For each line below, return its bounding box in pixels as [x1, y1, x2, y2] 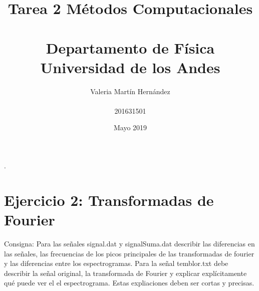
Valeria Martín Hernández [90, 86, 170, 96]
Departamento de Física [46, 37, 215, 58]
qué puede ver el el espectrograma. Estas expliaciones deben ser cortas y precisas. [4, 277, 254, 288]
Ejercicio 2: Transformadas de [4, 189, 214, 210]
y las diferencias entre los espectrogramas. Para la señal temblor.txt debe [4, 258, 228, 268]
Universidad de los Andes [40, 57, 220, 77]
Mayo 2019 [113, 122, 147, 133]
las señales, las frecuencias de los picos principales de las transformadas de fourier [4, 248, 254, 258]
